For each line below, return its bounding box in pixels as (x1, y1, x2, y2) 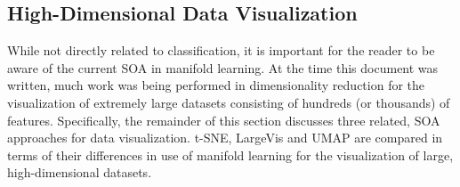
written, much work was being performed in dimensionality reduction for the (7, 76, 425, 94)
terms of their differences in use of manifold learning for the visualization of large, (7, 145, 454, 164)
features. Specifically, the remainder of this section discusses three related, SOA (7, 110, 440, 129)
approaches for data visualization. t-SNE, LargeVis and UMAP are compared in (7, 128, 443, 147)
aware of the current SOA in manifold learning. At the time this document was (7, 58, 439, 77)
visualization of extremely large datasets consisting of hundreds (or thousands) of (7, 93, 450, 111)
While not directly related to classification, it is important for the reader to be (7, 41, 435, 60)
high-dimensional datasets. (7, 163, 152, 182)
